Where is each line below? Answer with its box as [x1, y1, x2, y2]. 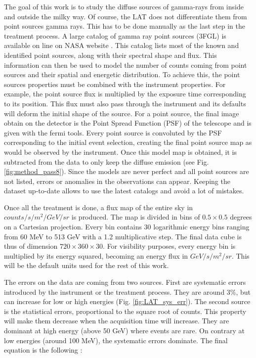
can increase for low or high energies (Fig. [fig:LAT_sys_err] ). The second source [4, 296, 251, 307]
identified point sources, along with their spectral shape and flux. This [4, 49, 217, 60]
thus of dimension [4, 241, 58, 251]
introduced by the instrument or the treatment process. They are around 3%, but [4, 286, 251, 297]
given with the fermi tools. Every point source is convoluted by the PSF [4, 127, 222, 137]
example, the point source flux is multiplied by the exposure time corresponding [4, 89, 246, 99]
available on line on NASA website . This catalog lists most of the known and [4, 40, 239, 50]
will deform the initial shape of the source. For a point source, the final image [4, 108, 239, 118]
